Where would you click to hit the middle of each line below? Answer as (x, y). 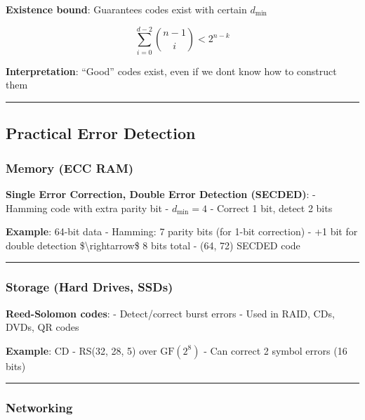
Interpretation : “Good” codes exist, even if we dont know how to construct (171, 71)
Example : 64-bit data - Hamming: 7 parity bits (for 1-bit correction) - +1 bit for (182, 231)
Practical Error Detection (101, 133)
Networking (39, 408)
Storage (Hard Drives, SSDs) (89, 287)
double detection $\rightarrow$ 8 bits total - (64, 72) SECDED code (153, 245)
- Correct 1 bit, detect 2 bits (271, 208)
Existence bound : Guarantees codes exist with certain (126, 9)
